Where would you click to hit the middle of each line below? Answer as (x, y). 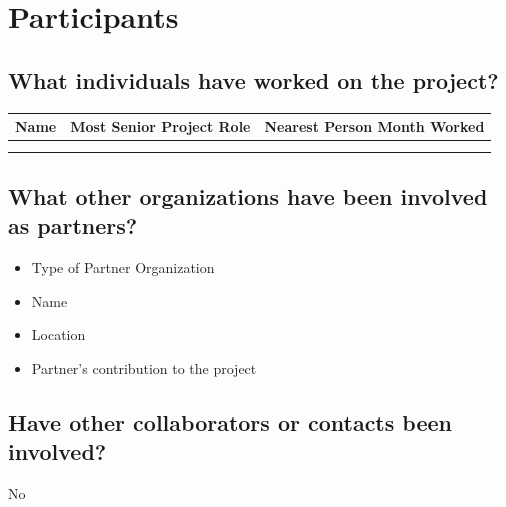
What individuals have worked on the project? (253, 79)
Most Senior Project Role (160, 126)
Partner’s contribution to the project (144, 368)
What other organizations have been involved (248, 196)
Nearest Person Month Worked (374, 126)
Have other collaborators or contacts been (230, 422)
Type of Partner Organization (123, 267)
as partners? (73, 225)
